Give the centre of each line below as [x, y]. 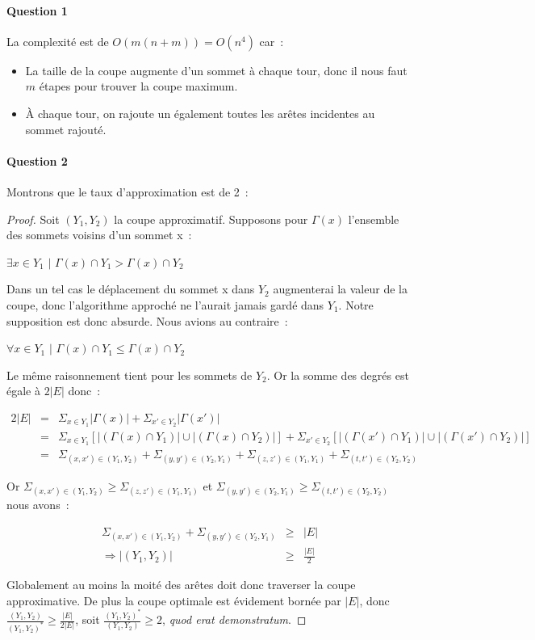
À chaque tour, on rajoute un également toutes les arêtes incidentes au [200, 113]
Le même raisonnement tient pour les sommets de [130, 375]
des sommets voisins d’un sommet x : [99, 235]
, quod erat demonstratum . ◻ [234, 619]
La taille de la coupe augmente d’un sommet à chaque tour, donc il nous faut [216, 70]
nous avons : [38, 505]
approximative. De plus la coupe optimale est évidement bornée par [174, 600]
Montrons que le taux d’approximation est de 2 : [127, 191]
